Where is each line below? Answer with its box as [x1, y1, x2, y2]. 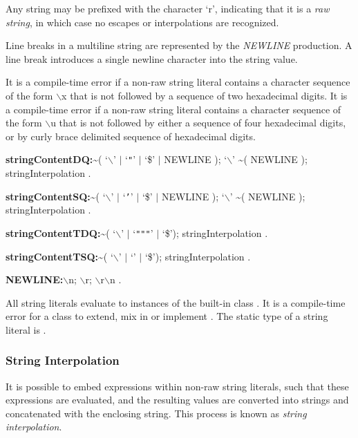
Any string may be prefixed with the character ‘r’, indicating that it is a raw [6, 1, 330, 15]
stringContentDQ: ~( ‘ [6, 152, 108, 166]
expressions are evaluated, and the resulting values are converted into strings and [6, 392, 349, 407]
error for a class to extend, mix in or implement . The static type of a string [6, 309, 328, 323]
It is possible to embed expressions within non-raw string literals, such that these [6, 379, 349, 393]
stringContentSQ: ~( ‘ [6, 189, 106, 203]
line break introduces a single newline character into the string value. [6, 51, 298, 66]
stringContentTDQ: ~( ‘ [6, 225, 116, 240]
